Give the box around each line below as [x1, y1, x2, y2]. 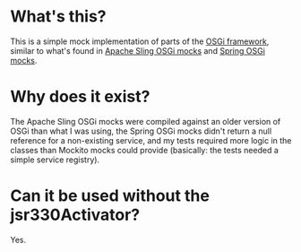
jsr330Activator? [10, 204, 141, 225]
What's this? [10, 6, 107, 27]
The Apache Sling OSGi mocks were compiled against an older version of [10, 116, 281, 126]
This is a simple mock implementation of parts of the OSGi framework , [10, 36, 270, 47]
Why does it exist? [10, 87, 150, 107]
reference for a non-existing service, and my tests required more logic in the [10, 135, 292, 145]
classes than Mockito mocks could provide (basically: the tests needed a [10, 144, 279, 155]
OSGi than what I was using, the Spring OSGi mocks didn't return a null [10, 126, 272, 136]
